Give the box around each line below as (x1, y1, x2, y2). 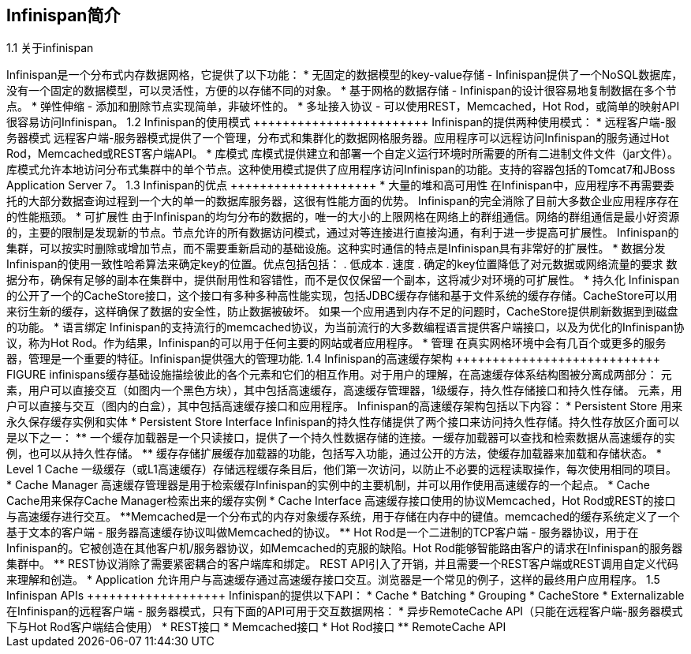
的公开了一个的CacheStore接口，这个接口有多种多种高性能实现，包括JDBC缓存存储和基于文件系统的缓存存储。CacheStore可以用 (6, 289, 678, 303)
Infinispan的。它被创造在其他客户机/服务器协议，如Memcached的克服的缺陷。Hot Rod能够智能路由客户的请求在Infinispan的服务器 (6, 541, 683, 555)
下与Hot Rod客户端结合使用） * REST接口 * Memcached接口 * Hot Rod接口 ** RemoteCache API (6, 620, 506, 634)
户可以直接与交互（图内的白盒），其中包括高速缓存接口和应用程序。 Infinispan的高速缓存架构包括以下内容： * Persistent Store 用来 (6, 399, 683, 413)
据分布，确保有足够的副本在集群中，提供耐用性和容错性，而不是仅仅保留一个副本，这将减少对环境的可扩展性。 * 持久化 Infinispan (6, 273, 680, 287)
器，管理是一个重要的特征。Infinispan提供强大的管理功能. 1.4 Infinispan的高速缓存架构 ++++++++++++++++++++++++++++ (6, 352, 660, 366)
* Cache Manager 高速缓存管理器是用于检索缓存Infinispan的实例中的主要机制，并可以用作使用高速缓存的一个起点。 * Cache (6, 478, 650, 492)
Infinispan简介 (6, 6, 121, 25)
